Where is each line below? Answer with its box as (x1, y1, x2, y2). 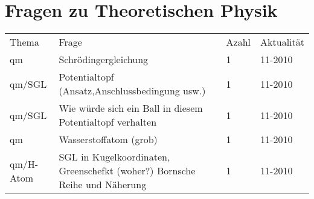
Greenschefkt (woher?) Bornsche (59, 164, 196, 178)
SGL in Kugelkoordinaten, (59, 150, 170, 164)
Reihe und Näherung (59, 177, 147, 192)
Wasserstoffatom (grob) (59, 132, 158, 147)
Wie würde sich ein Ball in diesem (59, 101, 203, 115)
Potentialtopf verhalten (59, 115, 157, 129)
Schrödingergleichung (59, 52, 149, 67)
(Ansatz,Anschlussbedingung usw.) (59, 84, 206, 98)
